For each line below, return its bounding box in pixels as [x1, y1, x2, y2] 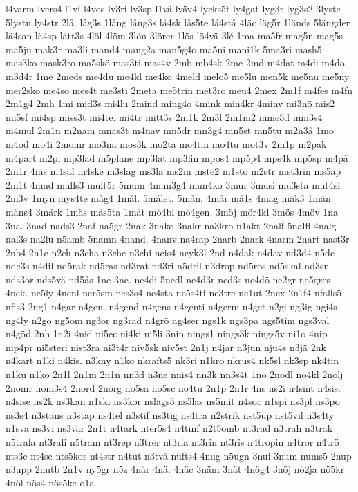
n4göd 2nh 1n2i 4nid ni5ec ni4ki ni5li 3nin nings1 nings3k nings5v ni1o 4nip [6, 326, 328, 341]
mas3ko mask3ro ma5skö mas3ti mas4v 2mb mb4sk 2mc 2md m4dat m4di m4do [6, 55, 345, 70]
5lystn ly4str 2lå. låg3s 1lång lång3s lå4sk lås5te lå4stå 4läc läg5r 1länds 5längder [6, 15, 350, 29]
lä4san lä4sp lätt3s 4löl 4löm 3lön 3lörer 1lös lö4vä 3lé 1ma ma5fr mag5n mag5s [6, 28, 343, 43]
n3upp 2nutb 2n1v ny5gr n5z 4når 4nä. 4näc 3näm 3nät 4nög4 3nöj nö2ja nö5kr [6, 462, 345, 476]
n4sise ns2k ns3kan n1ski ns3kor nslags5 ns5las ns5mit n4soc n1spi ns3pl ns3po [6, 394, 340, 408]
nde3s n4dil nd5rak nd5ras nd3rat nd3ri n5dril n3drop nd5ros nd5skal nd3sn [6, 258, 330, 273]
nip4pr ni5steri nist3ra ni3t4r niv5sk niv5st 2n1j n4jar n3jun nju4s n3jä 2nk [6, 339, 326, 354]
